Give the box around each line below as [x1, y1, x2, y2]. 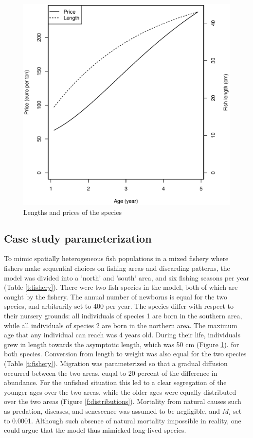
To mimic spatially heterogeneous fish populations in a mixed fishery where [4, 253, 229, 263]
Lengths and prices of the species [23, 207, 122, 217]
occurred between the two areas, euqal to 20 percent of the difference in [4, 368, 217, 378]
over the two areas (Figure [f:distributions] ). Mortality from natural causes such [4, 396, 241, 406]
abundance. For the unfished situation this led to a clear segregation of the [4, 377, 227, 387]
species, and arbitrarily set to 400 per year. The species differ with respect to [4, 301, 234, 311]
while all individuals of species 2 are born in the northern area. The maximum [4, 320, 237, 330]
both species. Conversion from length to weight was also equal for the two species [4, 349, 247, 359]
